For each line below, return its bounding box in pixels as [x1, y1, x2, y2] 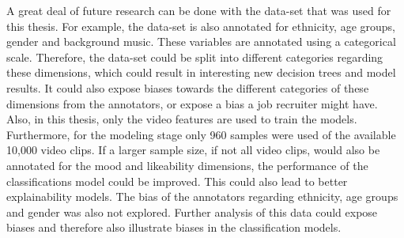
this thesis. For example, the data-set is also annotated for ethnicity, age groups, [6, 17, 396, 34]
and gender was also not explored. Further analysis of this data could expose [6, 203, 378, 220]
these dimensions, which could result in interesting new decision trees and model [6, 64, 396, 81]
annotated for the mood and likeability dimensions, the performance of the [6, 157, 368, 173]
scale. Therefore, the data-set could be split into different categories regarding [6, 48, 383, 65]
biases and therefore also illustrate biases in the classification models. [6, 219, 342, 236]
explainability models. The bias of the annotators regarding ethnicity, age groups [6, 188, 398, 205]
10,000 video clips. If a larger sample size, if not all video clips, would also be [6, 142, 380, 158]
